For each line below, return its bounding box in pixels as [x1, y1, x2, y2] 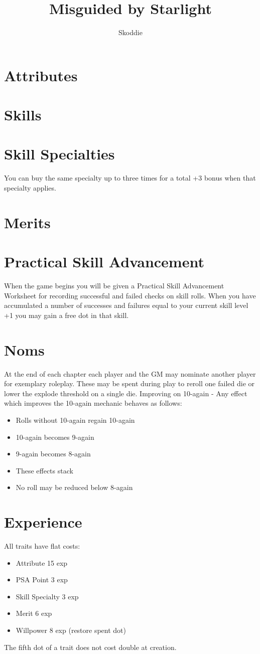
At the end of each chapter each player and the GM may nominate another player [4, 368, 256, 379]
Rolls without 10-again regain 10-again [16, 414, 135, 425]
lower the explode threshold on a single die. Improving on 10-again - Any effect [4, 388, 247, 398]
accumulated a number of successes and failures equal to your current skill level [4, 300, 248, 310]
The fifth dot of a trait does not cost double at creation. [4, 641, 177, 652]
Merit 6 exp [16, 608, 52, 618]
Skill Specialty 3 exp [16, 591, 79, 601]
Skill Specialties [4, 143, 115, 164]
